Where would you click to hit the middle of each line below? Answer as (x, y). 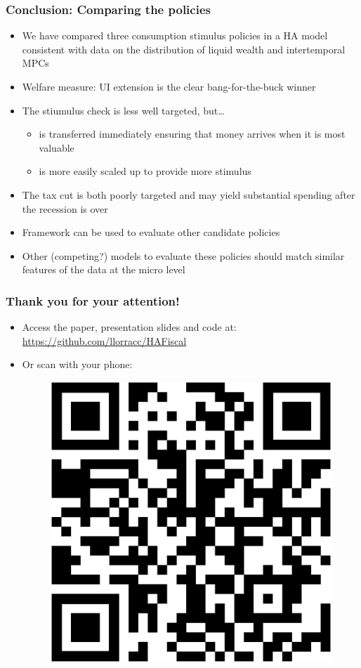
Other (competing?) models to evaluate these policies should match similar (183, 255)
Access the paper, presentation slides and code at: (129, 327)
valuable (57, 147)
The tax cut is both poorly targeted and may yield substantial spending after (189, 194)
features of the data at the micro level (104, 269)
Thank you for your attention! (93, 300)
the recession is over (65, 208)
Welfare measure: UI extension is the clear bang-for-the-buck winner (169, 86)
